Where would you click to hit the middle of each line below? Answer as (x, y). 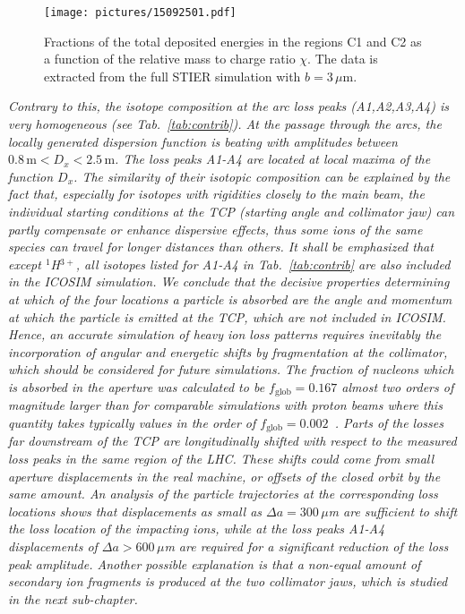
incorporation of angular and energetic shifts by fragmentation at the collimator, (228, 351)
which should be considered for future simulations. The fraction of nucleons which (231, 369)
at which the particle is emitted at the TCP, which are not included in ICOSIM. (227, 316)
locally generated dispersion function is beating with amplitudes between (203, 141)
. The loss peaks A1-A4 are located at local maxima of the (273, 159)
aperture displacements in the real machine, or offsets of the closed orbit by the (224, 476)
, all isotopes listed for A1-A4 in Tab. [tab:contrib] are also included (263, 264)
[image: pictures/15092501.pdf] (140, 13)
